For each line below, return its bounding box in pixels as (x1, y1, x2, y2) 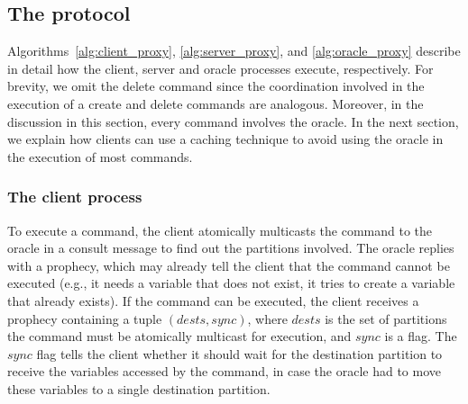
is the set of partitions (325, 309, 447, 328)
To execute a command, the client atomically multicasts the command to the (7, 220, 433, 239)
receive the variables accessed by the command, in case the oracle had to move (7, 362, 441, 381)
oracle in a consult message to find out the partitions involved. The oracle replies (7, 238, 454, 257)
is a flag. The (384, 327, 457, 346)
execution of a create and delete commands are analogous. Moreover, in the (7, 94, 424, 112)
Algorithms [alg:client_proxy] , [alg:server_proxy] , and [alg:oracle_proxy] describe (7, 41, 461, 60)
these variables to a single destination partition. (7, 379, 271, 398)
